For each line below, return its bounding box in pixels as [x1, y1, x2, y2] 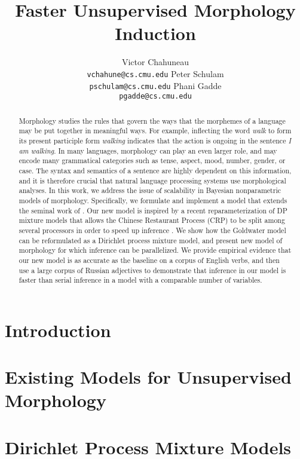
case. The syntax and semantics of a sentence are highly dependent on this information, [19, 165, 292, 175]
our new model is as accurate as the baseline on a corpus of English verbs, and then [19, 255, 280, 265]
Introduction [5, 317, 111, 342]
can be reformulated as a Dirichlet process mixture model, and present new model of [19, 235, 283, 245]
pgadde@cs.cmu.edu [119, 92, 192, 101]
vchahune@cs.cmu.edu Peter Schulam [87, 67, 224, 79]
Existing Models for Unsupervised [5, 365, 292, 389]
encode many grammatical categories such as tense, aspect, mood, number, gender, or [19, 155, 286, 166]
